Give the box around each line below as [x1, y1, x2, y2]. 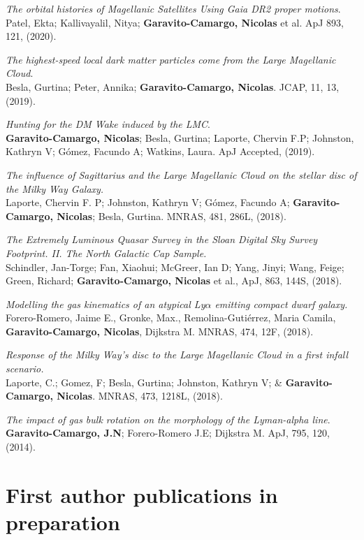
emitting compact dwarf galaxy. [214, 296, 348, 311]
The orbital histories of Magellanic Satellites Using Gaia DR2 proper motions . [6, 1, 341, 15]
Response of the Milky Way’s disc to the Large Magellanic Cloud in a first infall [6, 347, 349, 362]
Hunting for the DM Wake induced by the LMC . [6, 117, 211, 131]
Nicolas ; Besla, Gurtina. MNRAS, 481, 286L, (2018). [57, 208, 286, 223]
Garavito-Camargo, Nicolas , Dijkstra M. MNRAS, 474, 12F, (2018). [6, 323, 314, 338]
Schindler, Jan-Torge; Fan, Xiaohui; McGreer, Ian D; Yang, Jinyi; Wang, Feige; [6, 259, 344, 274]
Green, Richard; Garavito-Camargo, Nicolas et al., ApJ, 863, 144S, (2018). [6, 273, 342, 288]
